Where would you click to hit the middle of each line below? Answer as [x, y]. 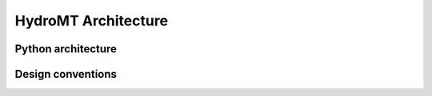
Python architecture [66, 49]
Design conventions [66, 74]
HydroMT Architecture [91, 21]
